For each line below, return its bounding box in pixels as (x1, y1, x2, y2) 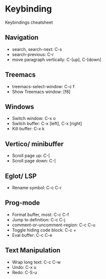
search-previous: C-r (12, 51, 54, 57)
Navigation (5, 33, 39, 42)
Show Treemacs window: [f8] (12, 89, 71, 94)
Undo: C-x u (12, 264, 37, 270)
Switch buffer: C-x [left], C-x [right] (12, 121, 82, 126)
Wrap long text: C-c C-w (12, 259, 61, 265)
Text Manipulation (5, 246, 61, 255)
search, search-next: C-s (12, 46, 62, 52)
